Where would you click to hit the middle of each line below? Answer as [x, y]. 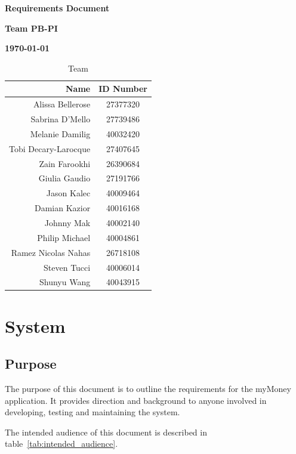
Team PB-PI [31, 28]
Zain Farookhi [65, 163]
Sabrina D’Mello [61, 119]
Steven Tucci [67, 267]
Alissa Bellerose [62, 104]
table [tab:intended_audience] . [61, 444]
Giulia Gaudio [64, 178]
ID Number [123, 89]
